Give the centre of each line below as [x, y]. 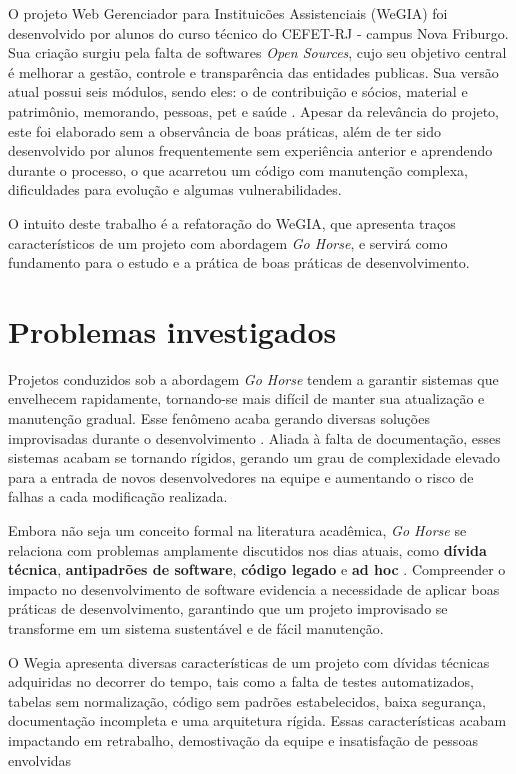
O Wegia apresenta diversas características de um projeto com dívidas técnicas [249, 661]
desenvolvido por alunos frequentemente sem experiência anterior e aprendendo [250, 150]
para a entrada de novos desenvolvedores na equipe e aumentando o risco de [241, 476]
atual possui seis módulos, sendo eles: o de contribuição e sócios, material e [238, 91]
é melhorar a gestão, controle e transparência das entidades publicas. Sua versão [253, 71]
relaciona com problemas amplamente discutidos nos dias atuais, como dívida [247, 549]
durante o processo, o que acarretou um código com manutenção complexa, [238, 169]
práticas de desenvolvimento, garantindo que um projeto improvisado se [228, 608]
